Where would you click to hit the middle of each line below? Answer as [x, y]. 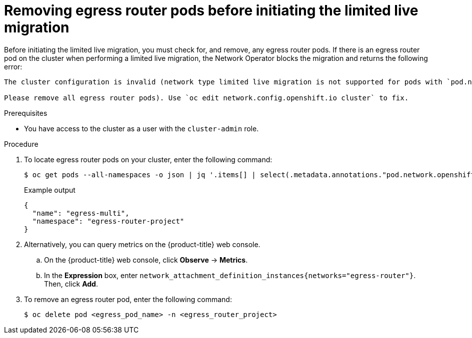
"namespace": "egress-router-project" [108, 221]
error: [13, 66]
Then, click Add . [71, 284]
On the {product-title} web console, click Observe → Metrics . [146, 260]
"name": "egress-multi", [81, 213]
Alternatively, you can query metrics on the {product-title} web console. [142, 244]
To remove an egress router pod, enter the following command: [128, 299]
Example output [50, 190]
